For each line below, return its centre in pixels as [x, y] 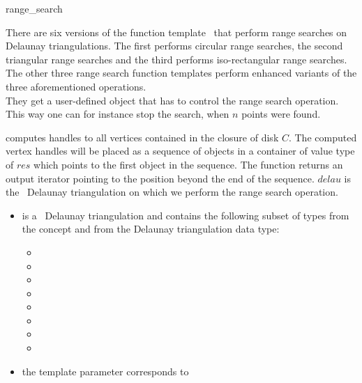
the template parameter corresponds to [105, 371]
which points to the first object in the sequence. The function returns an [188, 164]
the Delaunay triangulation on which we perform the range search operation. [172, 192]
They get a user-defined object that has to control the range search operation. [172, 100]
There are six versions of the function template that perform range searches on [176, 32]
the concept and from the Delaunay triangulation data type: [151, 229]
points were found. [281, 114]
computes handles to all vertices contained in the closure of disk [142, 137]
